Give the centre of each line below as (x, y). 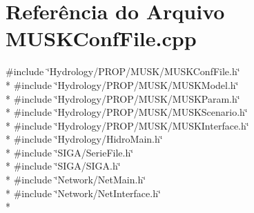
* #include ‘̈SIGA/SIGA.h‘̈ (63, 166)
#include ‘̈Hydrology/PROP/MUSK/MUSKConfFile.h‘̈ (123, 71)
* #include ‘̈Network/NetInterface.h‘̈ (83, 193)
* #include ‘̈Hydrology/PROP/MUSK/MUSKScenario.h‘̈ (127, 112)
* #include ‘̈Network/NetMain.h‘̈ (76, 180)
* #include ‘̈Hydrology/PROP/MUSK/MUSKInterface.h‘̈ (127, 125)
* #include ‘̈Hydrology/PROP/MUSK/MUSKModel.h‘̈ (122, 84)
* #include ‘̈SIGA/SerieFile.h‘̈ (70, 152)
